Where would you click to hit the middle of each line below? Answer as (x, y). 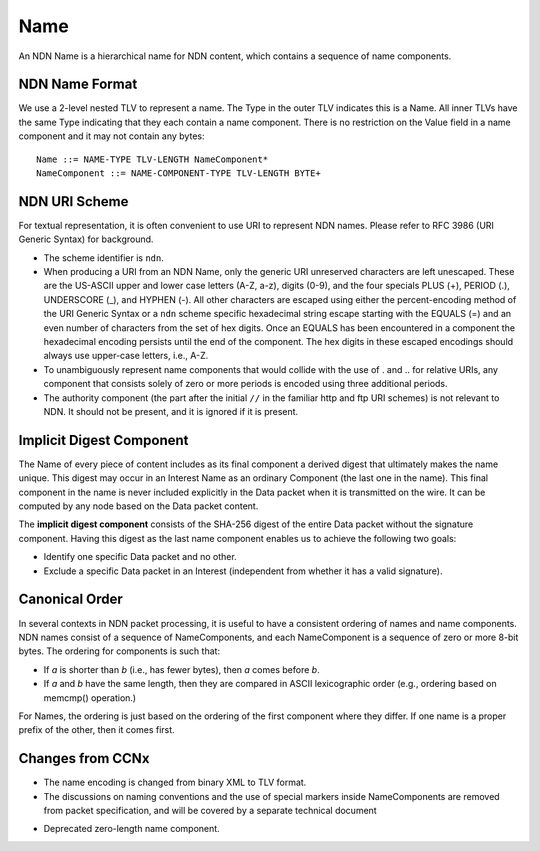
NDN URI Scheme (73, 201)
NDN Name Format (78, 84)
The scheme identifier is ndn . (103, 257)
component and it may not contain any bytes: (111, 136)
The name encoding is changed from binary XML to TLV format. (175, 782)
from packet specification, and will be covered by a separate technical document (210, 810)
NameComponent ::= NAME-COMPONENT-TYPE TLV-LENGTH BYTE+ (179, 173)
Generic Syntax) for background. (86, 239)
